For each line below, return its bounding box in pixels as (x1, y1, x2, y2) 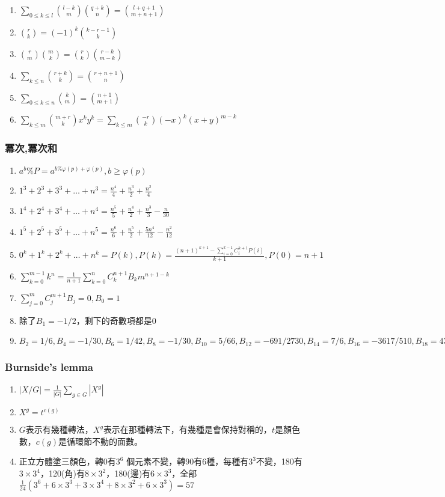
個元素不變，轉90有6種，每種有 (126, 455, 249, 468)
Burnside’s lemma (5, 359, 94, 374)
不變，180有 (256, 455, 302, 468)
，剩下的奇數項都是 (76, 314, 152, 326)
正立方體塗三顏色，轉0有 (19, 455, 116, 468)
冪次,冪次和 (5, 141, 58, 156)
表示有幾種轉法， (25, 423, 93, 436)
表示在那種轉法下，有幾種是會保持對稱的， (103, 423, 272, 436)
